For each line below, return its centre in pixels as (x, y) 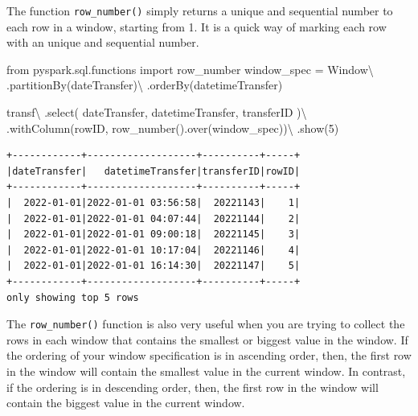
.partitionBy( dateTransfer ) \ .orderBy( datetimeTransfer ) (145, 85)
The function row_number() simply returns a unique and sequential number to (200, 10)
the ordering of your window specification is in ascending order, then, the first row (209, 355)
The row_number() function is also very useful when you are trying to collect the (206, 324)
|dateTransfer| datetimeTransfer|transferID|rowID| (154, 171)
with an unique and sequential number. (103, 42)
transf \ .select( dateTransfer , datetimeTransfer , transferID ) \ (157, 112)
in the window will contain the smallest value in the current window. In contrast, (206, 371)
